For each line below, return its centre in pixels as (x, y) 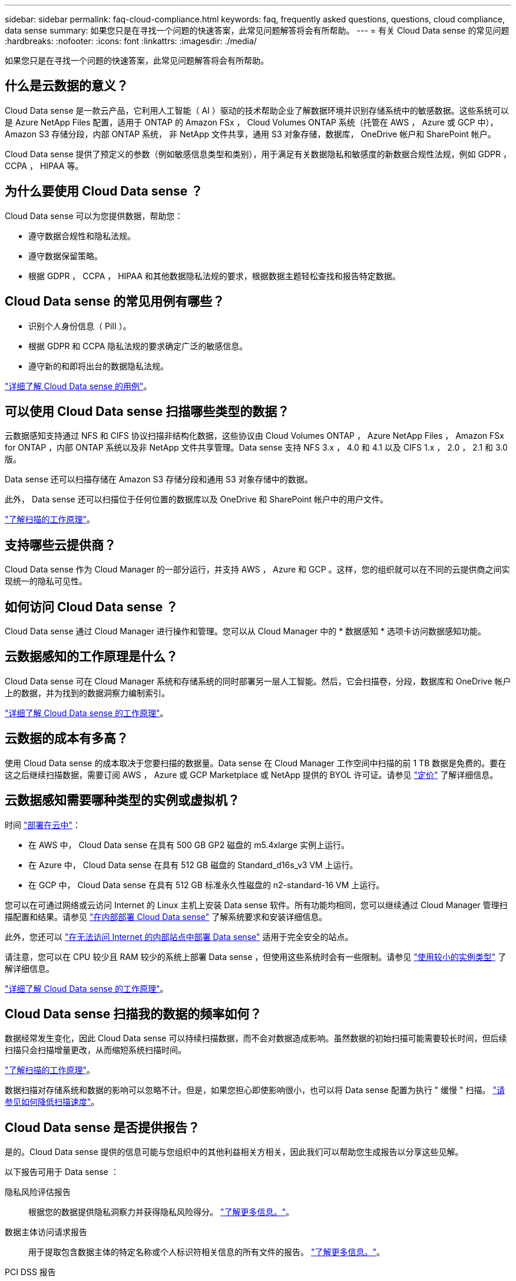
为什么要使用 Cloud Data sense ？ (104, 191)
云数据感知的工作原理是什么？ (91, 657)
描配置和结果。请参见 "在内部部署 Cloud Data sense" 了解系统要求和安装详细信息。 (166, 916)
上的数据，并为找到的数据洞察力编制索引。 (87, 693)
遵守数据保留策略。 (65, 256)
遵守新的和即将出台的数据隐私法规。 (98, 366)
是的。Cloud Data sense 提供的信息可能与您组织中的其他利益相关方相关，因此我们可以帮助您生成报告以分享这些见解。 (234, 1152)
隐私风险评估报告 (38, 1192)
